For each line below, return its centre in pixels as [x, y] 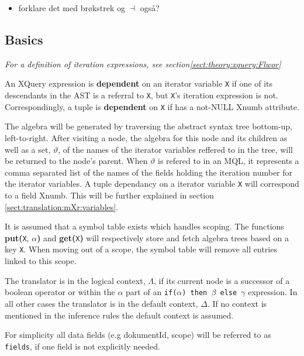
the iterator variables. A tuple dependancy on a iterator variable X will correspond [152, 184]
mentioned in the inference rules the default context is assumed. [119, 315]
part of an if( [151, 292]
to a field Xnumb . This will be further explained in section [110, 195]
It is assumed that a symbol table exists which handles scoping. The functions [144, 226]
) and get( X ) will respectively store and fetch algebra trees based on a [163, 237]
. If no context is [237, 303]
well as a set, [28, 149]
